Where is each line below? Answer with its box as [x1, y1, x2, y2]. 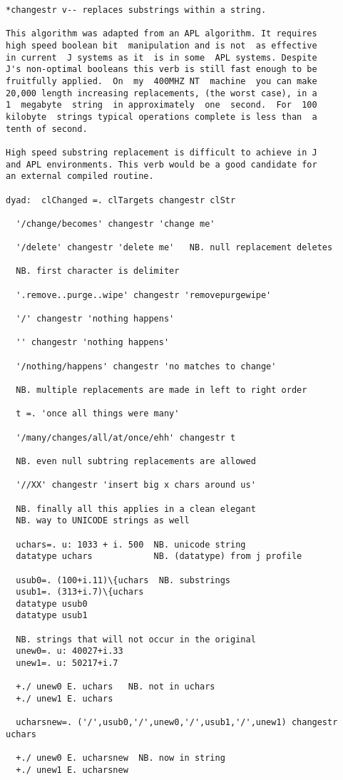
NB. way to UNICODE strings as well [16, 515, 190, 526]
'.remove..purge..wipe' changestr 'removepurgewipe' [16, 289, 272, 300]
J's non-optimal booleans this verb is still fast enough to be [6, 64, 317, 75]
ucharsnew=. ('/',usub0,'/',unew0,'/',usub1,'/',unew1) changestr [16, 717, 338, 728]
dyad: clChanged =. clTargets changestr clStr [6, 195, 236, 205]
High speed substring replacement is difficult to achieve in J [6, 147, 317, 158]
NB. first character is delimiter [16, 266, 180, 277]
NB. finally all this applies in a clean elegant [16, 503, 256, 514]
